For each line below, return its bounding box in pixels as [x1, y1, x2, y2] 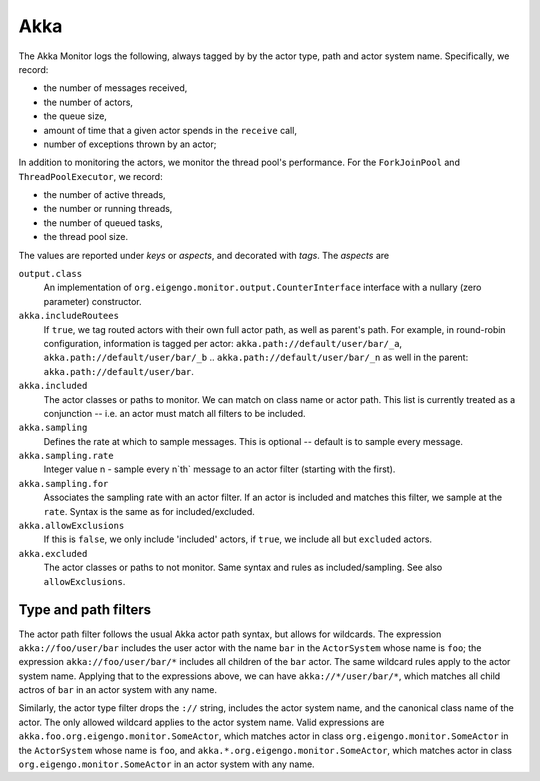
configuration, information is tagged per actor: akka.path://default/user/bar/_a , [43, 337, 403, 349]
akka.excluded [18, 548, 88, 559]
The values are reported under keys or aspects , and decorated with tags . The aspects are [18, 249, 390, 261]
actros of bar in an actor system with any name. [18, 684, 217, 696]
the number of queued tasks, [43, 216, 164, 229]
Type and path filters [18, 601, 152, 619]
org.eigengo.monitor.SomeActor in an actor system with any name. [18, 758, 315, 770]
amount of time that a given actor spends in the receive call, [43, 124, 297, 136]
